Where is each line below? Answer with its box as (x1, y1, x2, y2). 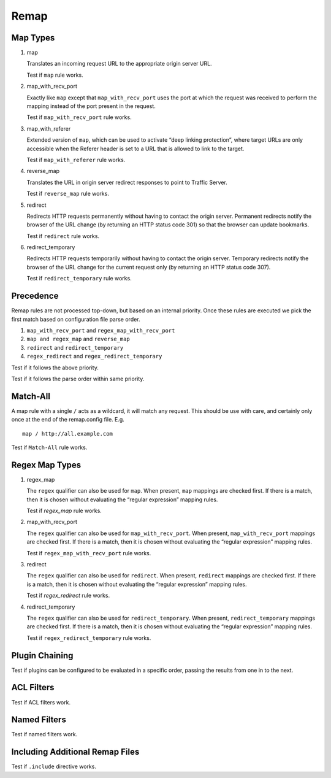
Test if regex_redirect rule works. (26, 592, 110, 599)
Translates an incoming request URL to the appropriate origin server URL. (26, 60, 212, 67)
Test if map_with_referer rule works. (26, 156, 126, 163)
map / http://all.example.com (22, 430, 113, 437)
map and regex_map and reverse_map (26, 335, 130, 343)
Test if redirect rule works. (26, 232, 100, 239)
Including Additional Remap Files (11, 747, 140, 757)
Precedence (11, 291, 59, 301)
